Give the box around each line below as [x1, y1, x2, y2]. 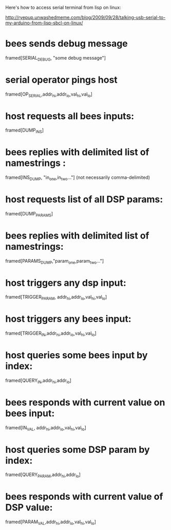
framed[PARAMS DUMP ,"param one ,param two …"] [5, 258, 104, 265]
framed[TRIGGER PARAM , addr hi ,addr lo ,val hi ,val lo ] [5, 294, 107, 301]
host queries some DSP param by [5, 444, 150, 455]
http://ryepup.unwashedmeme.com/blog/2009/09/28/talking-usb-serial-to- [5, 14, 166, 20]
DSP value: [5, 502, 53, 514]
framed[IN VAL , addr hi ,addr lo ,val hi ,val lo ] [5, 424, 86, 432]
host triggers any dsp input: [5, 277, 127, 288]
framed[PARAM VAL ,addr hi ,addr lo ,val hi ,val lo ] [5, 519, 97, 526]
